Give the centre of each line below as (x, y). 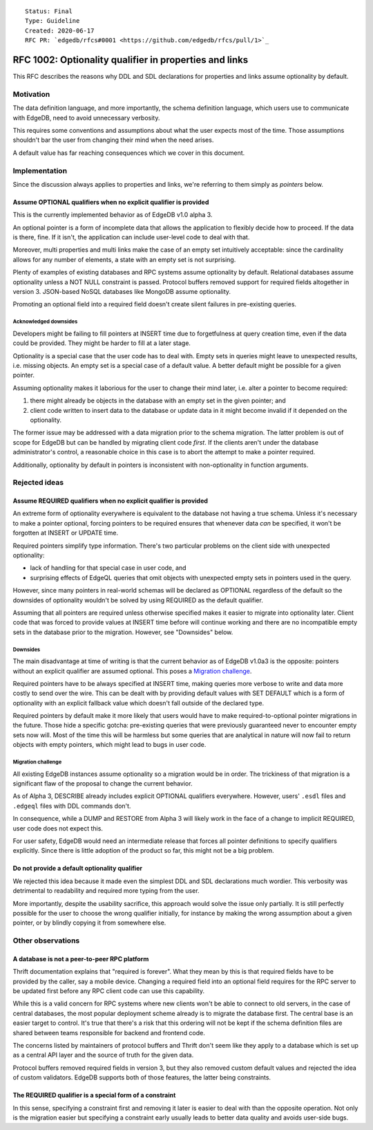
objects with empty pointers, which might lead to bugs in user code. (109, 745)
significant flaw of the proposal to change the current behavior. (103, 784)
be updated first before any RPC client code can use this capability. (109, 991)
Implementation (40, 171)
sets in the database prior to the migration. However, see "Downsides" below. (123, 632)
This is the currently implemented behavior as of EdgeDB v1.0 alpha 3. (113, 215)
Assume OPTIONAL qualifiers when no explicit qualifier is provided (111, 202)
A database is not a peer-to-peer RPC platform (81, 958)
